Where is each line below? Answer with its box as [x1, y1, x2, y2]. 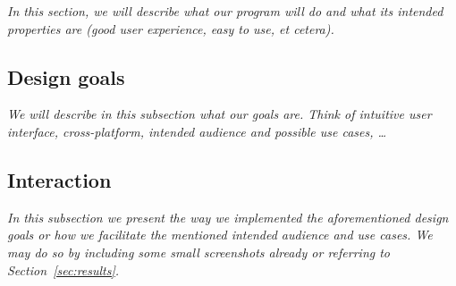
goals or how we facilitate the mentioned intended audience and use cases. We [7, 225, 433, 244]
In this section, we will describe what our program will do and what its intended [7, 2, 443, 20]
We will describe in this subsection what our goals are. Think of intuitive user [7, 105, 432, 123]
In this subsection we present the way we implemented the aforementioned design [7, 207, 449, 226]
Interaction [7, 165, 112, 193]
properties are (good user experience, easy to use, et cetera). [7, 19, 334, 38]
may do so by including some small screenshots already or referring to [7, 242, 391, 261]
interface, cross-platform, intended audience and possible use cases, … [7, 122, 387, 140]
